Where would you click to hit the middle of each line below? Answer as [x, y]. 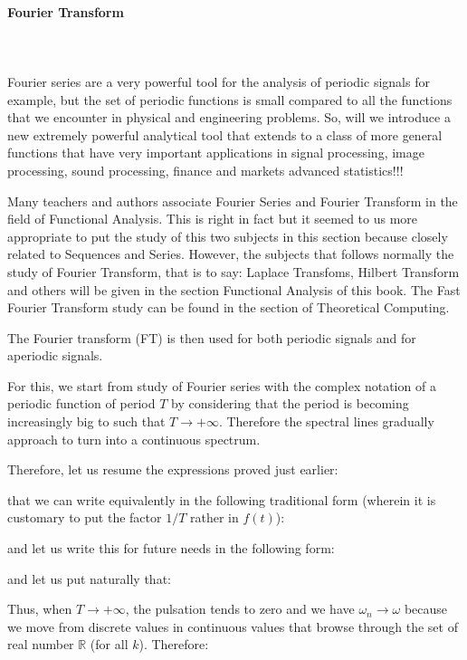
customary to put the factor [85, 517]
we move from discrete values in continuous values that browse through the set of [233, 626]
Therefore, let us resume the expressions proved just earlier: [173, 469]
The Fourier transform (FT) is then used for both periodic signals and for [212, 337]
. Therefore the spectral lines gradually [326, 421]
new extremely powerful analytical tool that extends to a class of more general [225, 134]
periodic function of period [81, 403]
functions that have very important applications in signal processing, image [216, 153]
